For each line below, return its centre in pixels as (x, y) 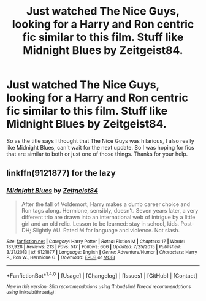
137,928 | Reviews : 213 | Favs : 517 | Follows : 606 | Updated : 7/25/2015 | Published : (94, 246)
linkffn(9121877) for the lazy (61, 173)
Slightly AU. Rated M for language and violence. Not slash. (106, 230)
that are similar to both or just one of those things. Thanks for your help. (97, 154)
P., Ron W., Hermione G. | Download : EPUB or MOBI (61, 257)
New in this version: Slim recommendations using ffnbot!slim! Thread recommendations (99, 287)
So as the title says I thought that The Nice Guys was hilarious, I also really (100, 141)
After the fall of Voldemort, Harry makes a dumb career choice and (106, 204)
